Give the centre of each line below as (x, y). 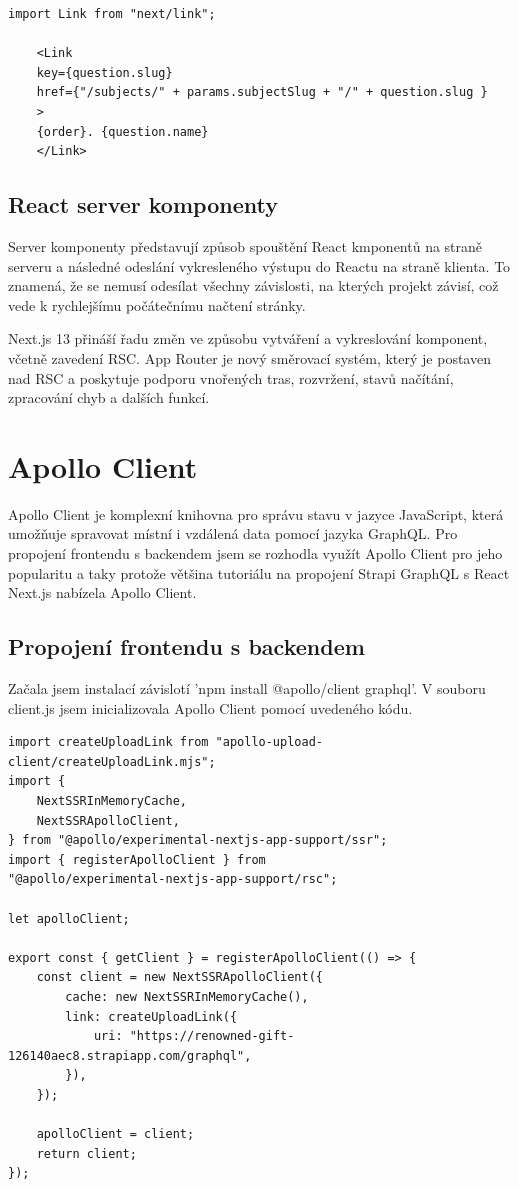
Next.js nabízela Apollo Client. (102, 592)
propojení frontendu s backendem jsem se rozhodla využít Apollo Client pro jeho (255, 553)
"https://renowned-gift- (212, 1036)
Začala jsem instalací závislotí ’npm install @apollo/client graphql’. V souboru (247, 688)
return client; (86, 1153)
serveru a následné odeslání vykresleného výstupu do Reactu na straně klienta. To (259, 265)
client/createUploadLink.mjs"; (112, 761)
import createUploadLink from (108, 742)
